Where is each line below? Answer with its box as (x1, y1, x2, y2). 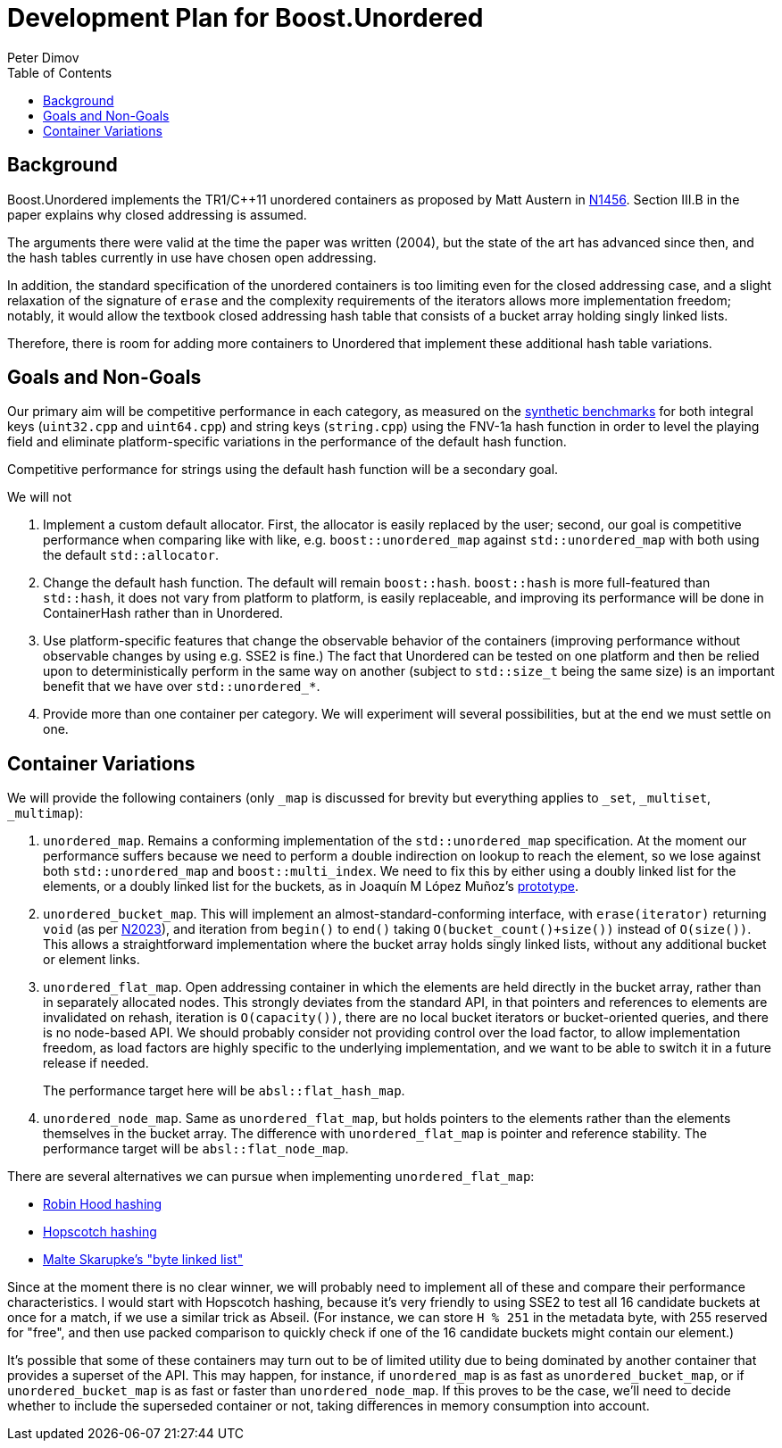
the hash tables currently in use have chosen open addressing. (7, 249, 377, 265)
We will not (7, 489, 71, 505)
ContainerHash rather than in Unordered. (43, 605, 284, 621)
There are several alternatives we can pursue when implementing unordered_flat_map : (7, 1169, 535, 1185)
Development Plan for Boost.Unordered (7, 3, 484, 33)
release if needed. (43, 1055, 149, 1071)
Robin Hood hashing (43, 1196, 162, 1212)
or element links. (43, 952, 140, 968)
